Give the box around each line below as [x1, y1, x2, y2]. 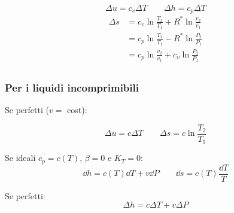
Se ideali [5, 151, 36, 164]
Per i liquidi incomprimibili [5, 80, 139, 95]
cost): [67, 104, 87, 116]
